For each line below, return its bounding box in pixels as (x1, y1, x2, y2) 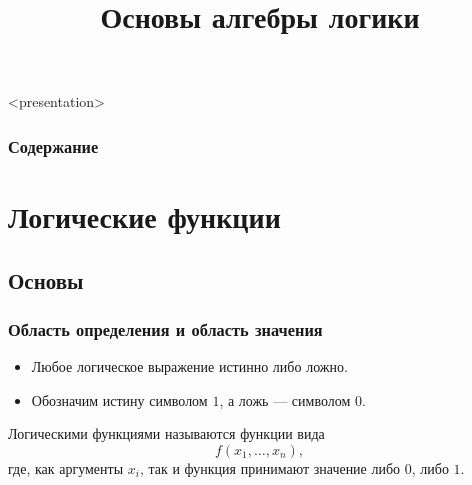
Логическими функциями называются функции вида (8, 423, 325, 444)
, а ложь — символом (219, 389, 351, 410)
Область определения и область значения (8, 316, 323, 341)
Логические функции (8, 196, 281, 236)
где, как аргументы (8, 457, 124, 478)
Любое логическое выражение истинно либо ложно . (31, 356, 348, 377)
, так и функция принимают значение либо (139, 457, 401, 478)
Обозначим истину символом (31, 389, 208, 410)
